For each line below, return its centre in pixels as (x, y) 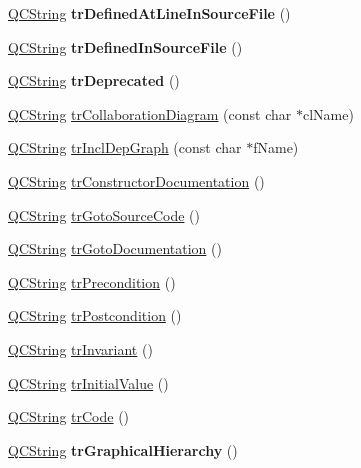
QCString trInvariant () (80, 348)
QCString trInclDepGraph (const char (125, 147)
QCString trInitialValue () (88, 382)
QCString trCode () (69, 416)
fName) (276, 147)
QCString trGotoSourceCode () (104, 214)
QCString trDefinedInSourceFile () (125, 46)
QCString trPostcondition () (95, 315)
